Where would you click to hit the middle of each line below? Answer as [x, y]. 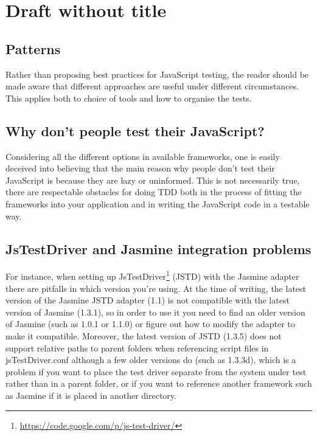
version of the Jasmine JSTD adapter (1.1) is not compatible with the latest [148, 300]
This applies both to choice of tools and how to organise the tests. [129, 98]
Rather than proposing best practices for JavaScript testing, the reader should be [157, 74]
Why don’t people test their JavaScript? [135, 130]
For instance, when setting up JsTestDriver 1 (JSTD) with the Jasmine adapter [152, 275]
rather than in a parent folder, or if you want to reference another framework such [159, 383]
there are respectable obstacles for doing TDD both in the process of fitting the [154, 192]
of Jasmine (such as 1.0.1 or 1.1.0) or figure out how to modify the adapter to [150, 324]
